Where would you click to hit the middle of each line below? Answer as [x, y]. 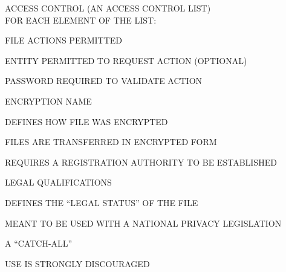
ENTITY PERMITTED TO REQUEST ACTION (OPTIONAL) [126, 60]
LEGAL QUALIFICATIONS [58, 182]
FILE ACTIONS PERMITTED [64, 40]
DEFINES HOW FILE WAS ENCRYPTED [86, 121]
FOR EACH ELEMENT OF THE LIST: [81, 20]
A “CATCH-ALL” [39, 243]
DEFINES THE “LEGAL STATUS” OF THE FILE [102, 202]
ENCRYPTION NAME [48, 101]
